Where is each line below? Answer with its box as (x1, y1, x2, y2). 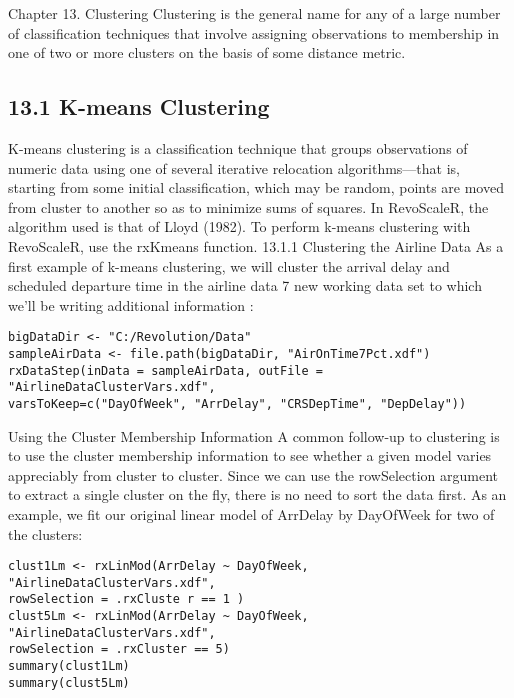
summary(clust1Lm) (8, 659, 130, 674)
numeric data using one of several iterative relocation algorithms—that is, (8, 157, 461, 178)
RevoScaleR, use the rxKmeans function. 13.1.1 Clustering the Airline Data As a (8, 235, 504, 256)
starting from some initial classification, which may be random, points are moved (8, 177, 504, 198)
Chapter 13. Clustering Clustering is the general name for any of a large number (8, 3, 501, 23)
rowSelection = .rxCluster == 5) (8, 642, 230, 657)
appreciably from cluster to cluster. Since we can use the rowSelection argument (8, 464, 499, 485)
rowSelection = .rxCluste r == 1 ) (8, 592, 245, 607)
